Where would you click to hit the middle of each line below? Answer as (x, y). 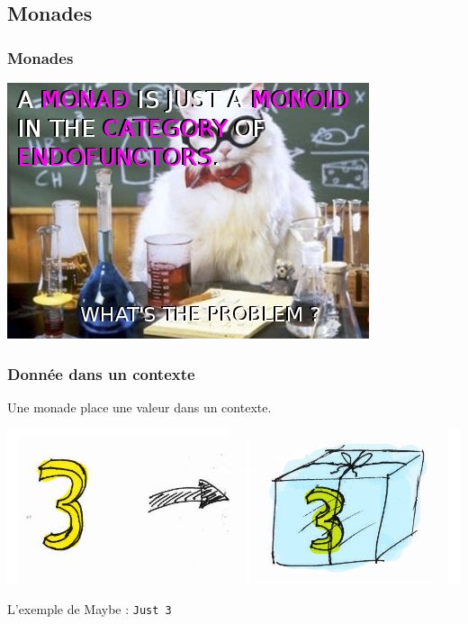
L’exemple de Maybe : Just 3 (90, 608)
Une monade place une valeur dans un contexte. (139, 407)
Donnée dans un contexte (101, 373)
